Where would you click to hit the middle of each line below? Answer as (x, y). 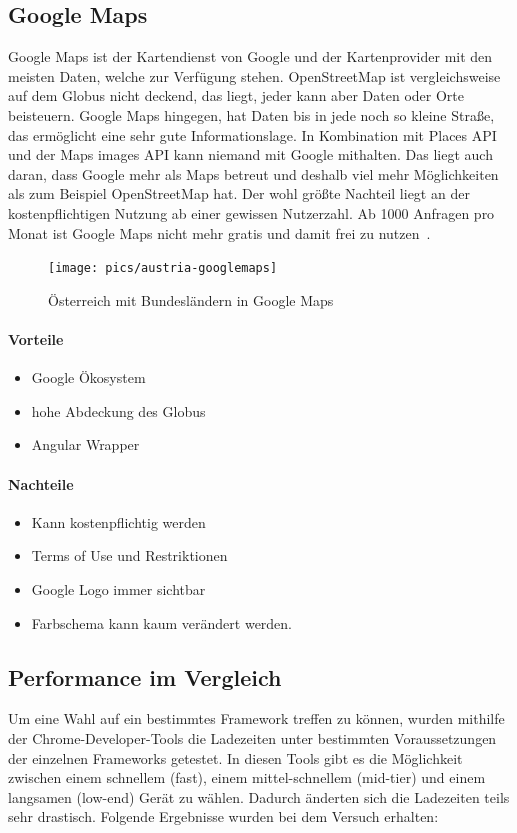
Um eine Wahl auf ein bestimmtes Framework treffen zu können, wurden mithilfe (256, 718)
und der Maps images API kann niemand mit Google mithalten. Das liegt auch (250, 154)
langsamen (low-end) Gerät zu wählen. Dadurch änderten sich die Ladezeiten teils (259, 796)
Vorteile (36, 338)
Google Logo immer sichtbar (118, 588)
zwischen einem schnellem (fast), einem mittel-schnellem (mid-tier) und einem (247, 777)
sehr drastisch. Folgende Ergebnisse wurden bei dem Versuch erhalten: (223, 816)
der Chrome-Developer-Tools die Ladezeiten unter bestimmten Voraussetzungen (252, 737)
